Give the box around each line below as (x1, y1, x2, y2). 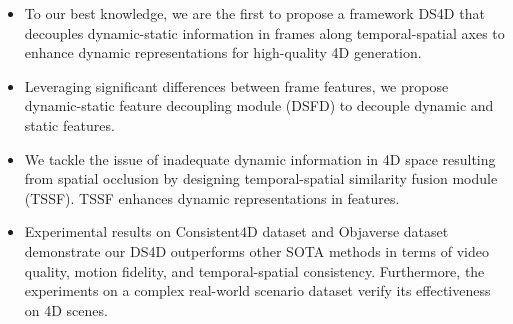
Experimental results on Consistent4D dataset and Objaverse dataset (24, 221, 449, 242)
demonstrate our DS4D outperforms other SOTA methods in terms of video (24, 240, 489, 261)
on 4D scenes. (24, 299, 108, 320)
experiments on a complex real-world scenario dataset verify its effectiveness (24, 280, 491, 301)
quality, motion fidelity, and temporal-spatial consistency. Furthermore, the (24, 260, 485, 281)
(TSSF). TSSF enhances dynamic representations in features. (24, 187, 400, 208)
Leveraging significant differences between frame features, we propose (24, 75, 449, 96)
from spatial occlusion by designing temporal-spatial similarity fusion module (24, 168, 498, 189)
